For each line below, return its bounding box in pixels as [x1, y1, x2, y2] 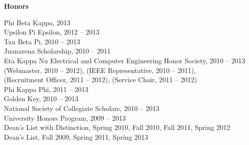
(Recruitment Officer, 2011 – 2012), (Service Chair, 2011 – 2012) [4, 74, 197, 85]
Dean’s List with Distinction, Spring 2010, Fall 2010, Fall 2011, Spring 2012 [4, 122, 230, 132]
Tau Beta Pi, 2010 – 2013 [4, 36, 80, 46]
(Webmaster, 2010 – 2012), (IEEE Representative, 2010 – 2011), [4, 65, 196, 75]
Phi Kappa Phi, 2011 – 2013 [4, 84, 89, 94]
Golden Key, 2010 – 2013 [4, 93, 79, 104]
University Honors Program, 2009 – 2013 [4, 112, 126, 123]
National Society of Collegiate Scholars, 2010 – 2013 [4, 103, 160, 113]
